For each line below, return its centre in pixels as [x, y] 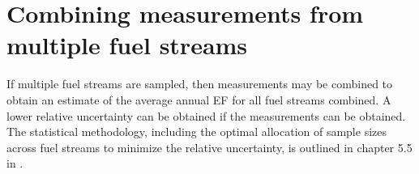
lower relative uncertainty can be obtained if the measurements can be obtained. [206, 115]
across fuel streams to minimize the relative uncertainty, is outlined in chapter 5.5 [209, 147]
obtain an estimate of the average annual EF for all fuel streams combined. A [199, 99]
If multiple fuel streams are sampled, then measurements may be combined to [200, 84]
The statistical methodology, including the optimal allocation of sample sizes [197, 132]
